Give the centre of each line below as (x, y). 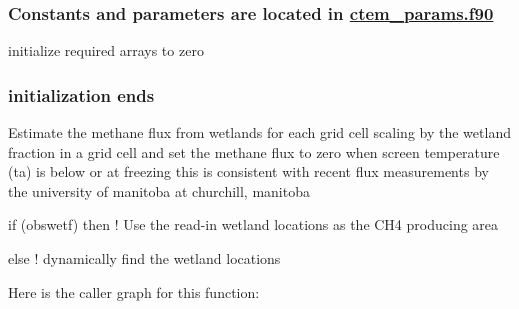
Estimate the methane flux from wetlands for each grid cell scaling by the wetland (259, 132)
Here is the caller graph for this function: (134, 291)
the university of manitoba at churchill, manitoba (159, 190)
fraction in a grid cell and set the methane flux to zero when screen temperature (254, 151)
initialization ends (81, 94)
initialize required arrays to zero (106, 50)
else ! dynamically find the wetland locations (144, 258)
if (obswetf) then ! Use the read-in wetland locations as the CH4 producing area (253, 224)
